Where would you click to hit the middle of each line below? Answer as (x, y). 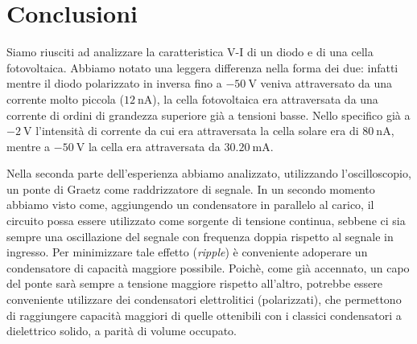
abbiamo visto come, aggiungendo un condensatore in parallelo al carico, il (190, 205)
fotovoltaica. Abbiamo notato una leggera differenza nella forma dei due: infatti (202, 67)
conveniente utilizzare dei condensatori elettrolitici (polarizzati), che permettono (204, 299)
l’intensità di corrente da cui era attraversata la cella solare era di (197, 131)
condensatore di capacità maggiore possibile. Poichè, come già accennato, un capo (208, 267)
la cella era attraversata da (154, 146)
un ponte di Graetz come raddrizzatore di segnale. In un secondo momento (191, 188)
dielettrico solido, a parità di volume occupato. (122, 331)
